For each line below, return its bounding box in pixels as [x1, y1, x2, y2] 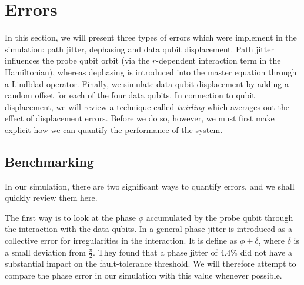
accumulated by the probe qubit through [146, 211, 293, 223]
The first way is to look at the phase [5, 211, 136, 223]
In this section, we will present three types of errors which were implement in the [5, 31, 297, 44]
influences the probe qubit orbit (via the [5, 54, 150, 67]
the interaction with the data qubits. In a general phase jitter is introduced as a [5, 223, 292, 235]
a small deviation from [5, 246, 86, 258]
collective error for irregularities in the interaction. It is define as [5, 234, 238, 247]
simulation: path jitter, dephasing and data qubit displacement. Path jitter [5, 42, 274, 55]
